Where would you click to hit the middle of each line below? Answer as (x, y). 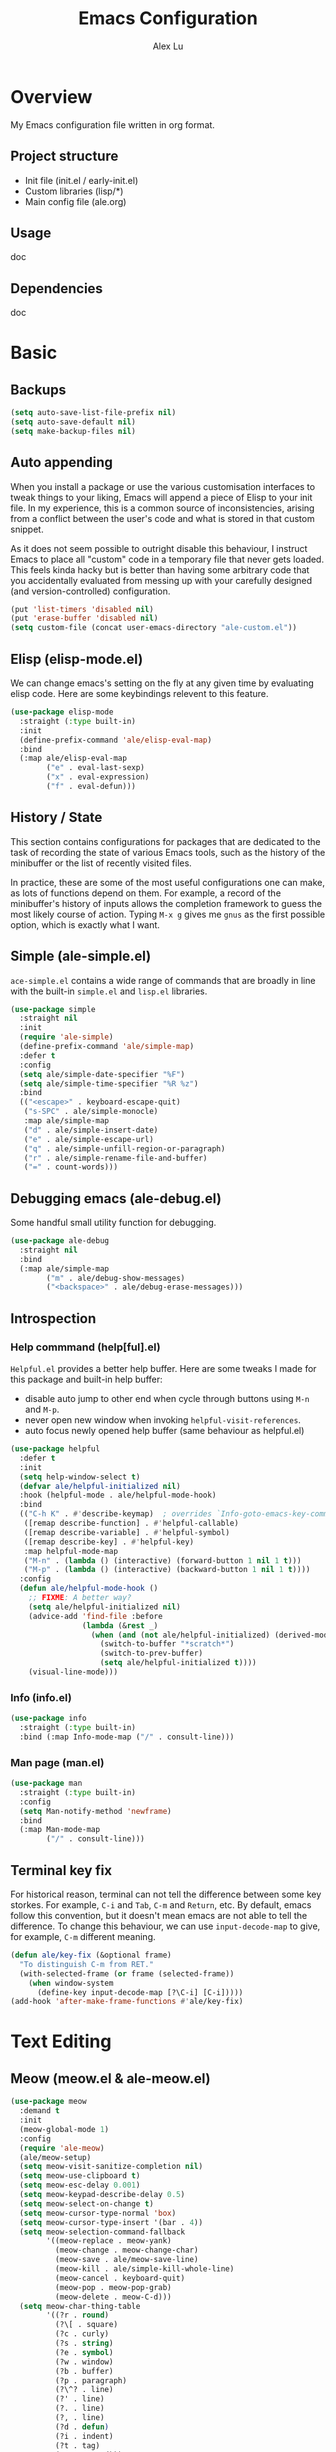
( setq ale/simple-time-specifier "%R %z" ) (109, 1083)
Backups (38, 389)
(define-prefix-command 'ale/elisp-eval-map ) (116, 740)
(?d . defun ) (82, 2427)
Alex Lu (168, 46)
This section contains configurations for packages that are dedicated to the (165, 841)
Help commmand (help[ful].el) (85, 1347)
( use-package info (48, 1718)
